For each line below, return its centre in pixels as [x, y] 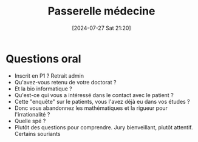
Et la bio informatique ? [43, 89]
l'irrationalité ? [32, 114]
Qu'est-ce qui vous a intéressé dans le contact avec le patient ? [94, 95]
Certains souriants [37, 134]
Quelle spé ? [30, 121]
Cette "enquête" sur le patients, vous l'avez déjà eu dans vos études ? [102, 101]
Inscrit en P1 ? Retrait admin [49, 76]
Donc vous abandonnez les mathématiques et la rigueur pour [91, 108]
